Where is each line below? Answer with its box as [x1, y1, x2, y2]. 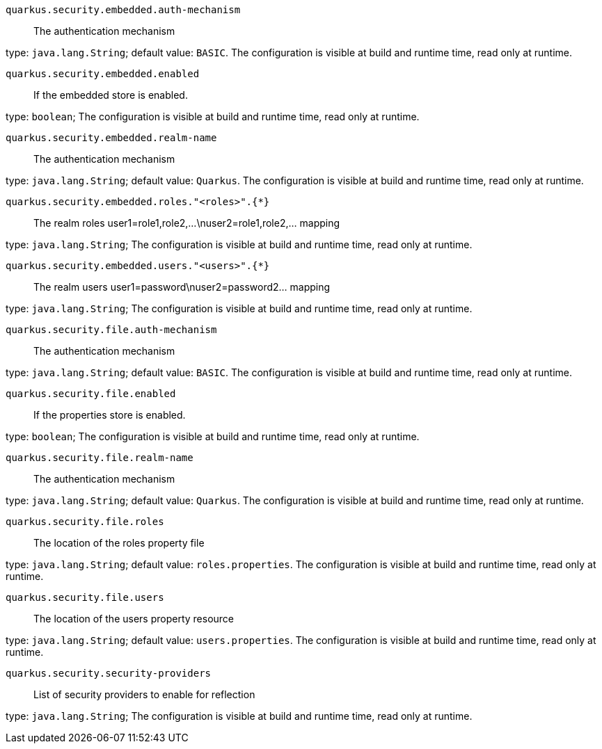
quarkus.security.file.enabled [6, 388, 176, 399]
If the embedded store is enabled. [33, 89, 188, 101]
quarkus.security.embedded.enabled [6, 68, 200, 79]
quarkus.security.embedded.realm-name [6, 132, 217, 143]
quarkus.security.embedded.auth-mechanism [6, 4, 241, 15]
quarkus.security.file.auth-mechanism [6, 324, 217, 335]
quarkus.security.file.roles [6, 516, 164, 527]
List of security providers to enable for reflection [33, 688, 255, 700]
